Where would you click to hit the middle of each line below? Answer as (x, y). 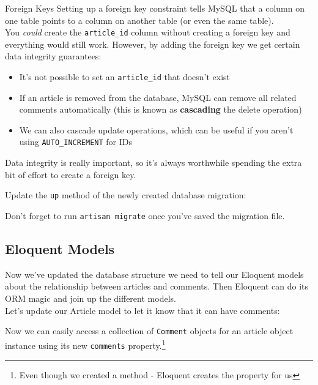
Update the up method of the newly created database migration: (126, 195)
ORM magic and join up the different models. (91, 298)
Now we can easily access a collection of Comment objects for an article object (149, 331)
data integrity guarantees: (53, 56)
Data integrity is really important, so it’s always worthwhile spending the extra (153, 163)
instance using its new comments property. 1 (85, 344)
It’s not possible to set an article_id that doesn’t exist (125, 77)
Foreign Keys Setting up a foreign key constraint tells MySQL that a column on (155, 8)
